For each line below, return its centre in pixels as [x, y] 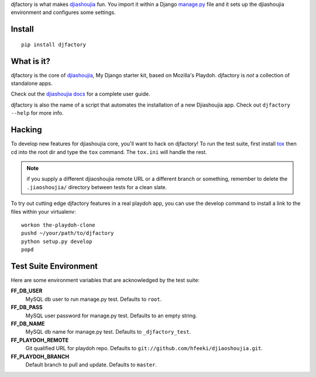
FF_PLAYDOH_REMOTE [40, 340]
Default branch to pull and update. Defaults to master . [91, 364]
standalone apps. [32, 83]
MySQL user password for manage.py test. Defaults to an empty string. [111, 316]
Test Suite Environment [54, 266]
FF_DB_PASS [27, 307]
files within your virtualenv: [43, 211]
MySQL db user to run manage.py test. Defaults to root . [94, 299]
